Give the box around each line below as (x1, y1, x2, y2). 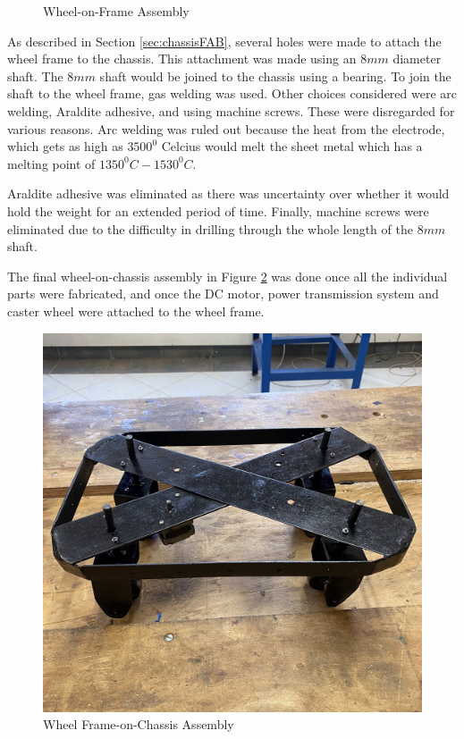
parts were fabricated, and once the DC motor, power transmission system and (7, 284, 439, 303)
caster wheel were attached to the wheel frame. (7, 301, 265, 320)
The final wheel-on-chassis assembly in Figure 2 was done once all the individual (7, 266, 448, 285)
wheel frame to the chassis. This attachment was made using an (7, 49, 357, 68)
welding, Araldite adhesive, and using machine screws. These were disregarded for (7, 101, 455, 120)
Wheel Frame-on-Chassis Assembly (43, 715, 234, 734)
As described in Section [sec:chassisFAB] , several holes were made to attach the (7, 31, 442, 50)
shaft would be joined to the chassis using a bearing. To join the (99, 66, 451, 85)
